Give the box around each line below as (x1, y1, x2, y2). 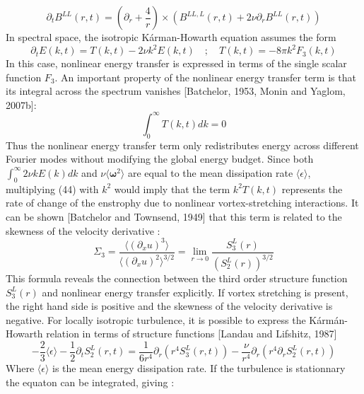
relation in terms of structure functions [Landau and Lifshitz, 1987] (46, 326, 337, 341)
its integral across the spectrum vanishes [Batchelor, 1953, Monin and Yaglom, (6, 83, 346, 98)
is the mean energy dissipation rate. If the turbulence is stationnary (52, 361, 346, 376)
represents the (281, 181, 343, 196)
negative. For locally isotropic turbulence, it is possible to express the (6, 312, 306, 327)
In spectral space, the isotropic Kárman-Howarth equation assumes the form (6, 30, 336, 44)
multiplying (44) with (6, 181, 99, 196)
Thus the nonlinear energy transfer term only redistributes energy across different (6, 137, 359, 152)
